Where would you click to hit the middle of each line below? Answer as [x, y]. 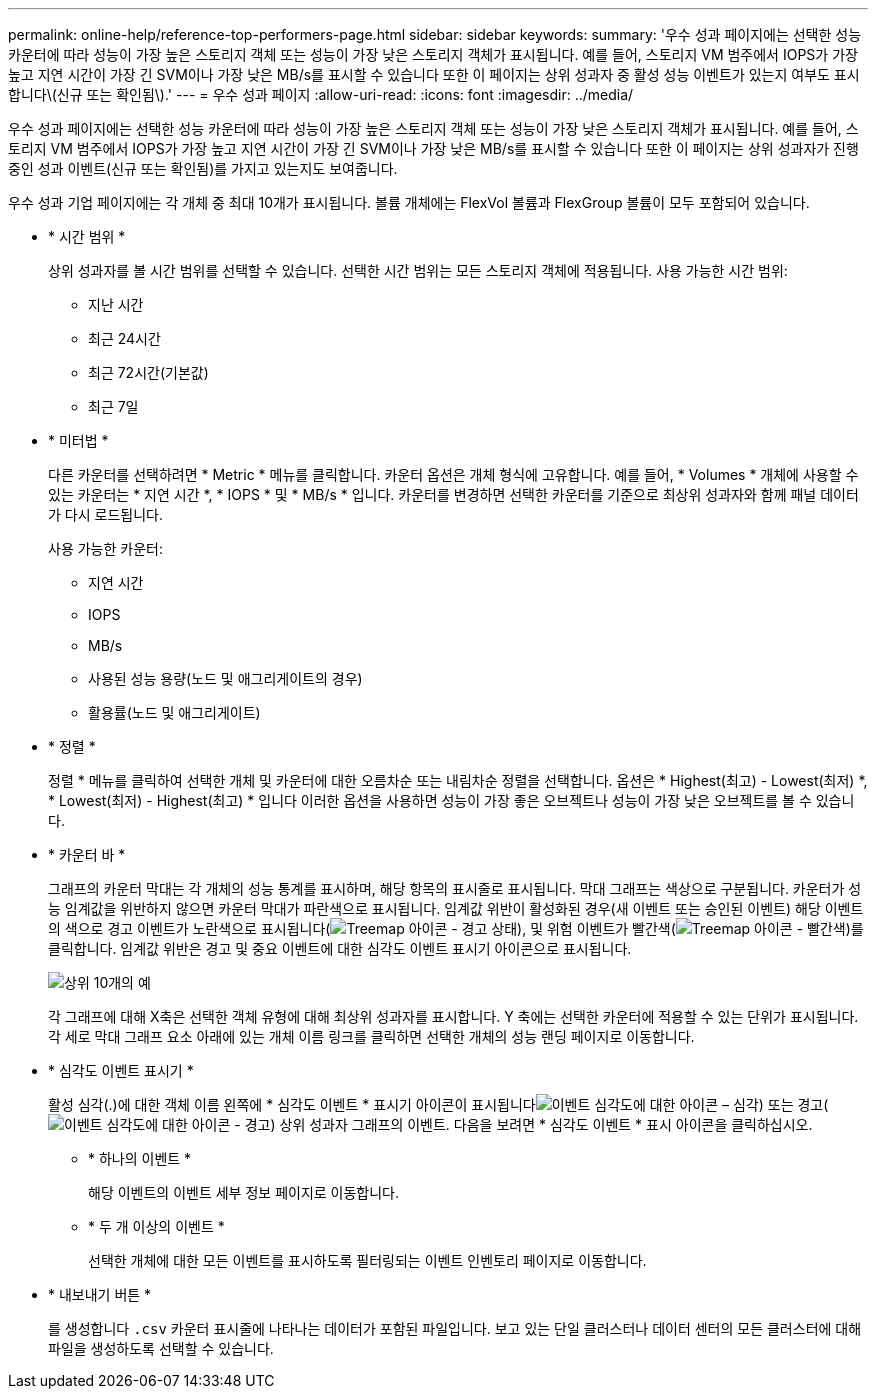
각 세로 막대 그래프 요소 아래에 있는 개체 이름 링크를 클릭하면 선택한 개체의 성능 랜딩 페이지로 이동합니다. [371, 1036]
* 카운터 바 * [87, 854]
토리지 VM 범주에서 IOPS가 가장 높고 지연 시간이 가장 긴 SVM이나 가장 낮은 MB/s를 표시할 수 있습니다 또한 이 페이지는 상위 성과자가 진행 [433, 148]
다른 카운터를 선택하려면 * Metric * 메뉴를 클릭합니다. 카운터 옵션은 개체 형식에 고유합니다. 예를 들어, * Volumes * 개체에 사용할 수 [453, 474]
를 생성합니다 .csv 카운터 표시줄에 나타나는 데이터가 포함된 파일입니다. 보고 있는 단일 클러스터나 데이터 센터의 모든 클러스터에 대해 [455, 1328]
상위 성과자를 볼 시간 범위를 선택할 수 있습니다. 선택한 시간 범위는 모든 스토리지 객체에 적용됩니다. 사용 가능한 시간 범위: [418, 270]
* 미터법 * [78, 440]
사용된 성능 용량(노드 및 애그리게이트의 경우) [225, 678]
